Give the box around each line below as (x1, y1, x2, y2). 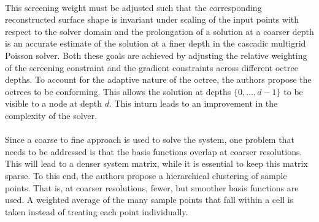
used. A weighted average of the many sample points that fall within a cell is (5, 193, 294, 206)
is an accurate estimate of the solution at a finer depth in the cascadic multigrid (5, 37, 306, 50)
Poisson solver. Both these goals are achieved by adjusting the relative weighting (5, 48, 307, 61)
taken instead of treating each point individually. (5, 205, 188, 218)
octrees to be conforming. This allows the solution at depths (5, 85, 231, 98)
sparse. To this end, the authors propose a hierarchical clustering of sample (5, 169, 287, 182)
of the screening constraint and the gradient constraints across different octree (5, 61, 298, 74)
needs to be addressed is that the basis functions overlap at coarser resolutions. (5, 145, 302, 158)
